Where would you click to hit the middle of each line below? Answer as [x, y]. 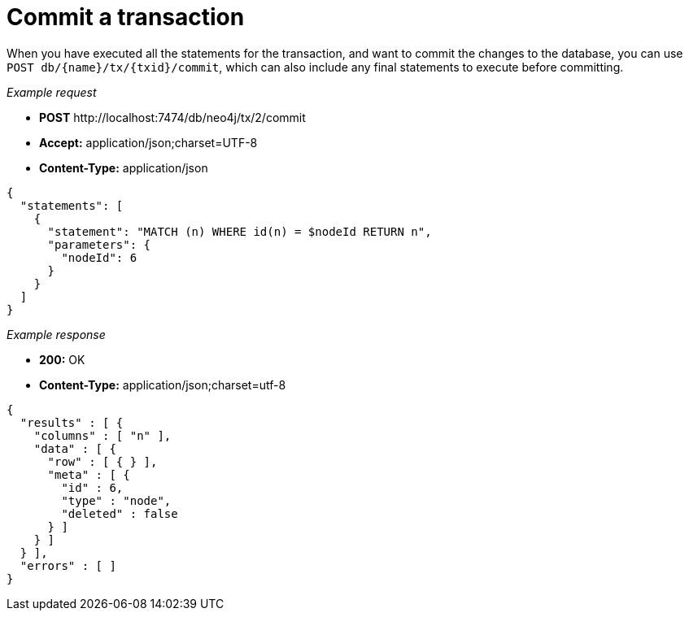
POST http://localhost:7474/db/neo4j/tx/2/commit [172, 117]
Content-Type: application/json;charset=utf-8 [163, 385]
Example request [52, 92]
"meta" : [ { [89, 474]
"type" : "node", [116, 500]
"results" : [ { [72, 422]
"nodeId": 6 [99, 257]
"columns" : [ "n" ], [102, 435]
